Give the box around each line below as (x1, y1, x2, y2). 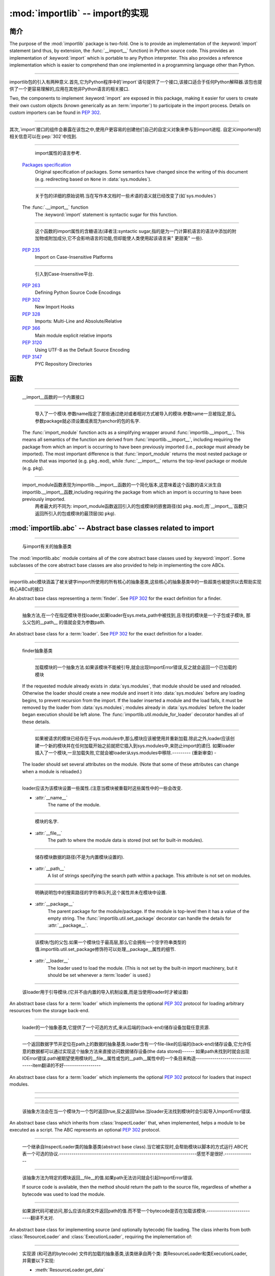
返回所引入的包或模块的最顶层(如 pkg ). (35, 510, 116, 517)
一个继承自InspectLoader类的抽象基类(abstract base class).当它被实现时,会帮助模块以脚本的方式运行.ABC (22, 1143, 244, 1149)
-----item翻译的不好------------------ (22, 1062, 101, 1069)
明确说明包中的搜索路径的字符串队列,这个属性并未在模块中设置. (35, 889, 168, 895)
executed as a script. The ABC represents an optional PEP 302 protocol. (9, 1127, 160, 1133)
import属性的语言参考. (35, 150, 81, 156)
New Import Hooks (35, 304, 75, 310)
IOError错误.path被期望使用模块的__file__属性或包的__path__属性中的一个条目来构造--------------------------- (22, 1055, 252, 1061)
